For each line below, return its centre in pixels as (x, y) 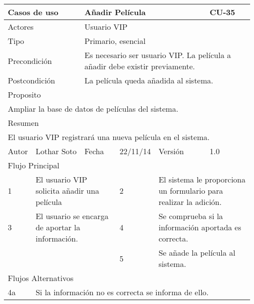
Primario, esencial (115, 41)
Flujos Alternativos (41, 278)
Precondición (30, 61)
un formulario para (191, 191)
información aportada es (200, 227)
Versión (171, 151)
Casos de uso (33, 12)
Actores (21, 27)
